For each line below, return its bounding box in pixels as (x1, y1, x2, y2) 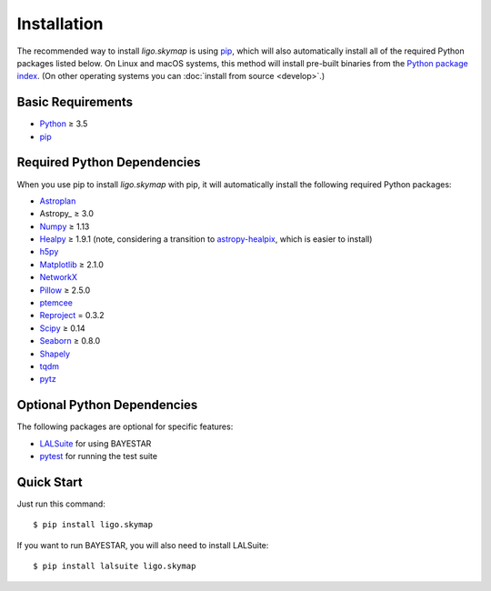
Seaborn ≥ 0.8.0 (39, 336, 101, 346)
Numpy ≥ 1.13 (39, 221, 90, 232)
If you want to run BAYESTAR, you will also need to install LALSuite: (16, 539, 269, 550)
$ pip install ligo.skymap (33, 519, 154, 530)
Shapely (39, 348, 71, 359)
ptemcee (39, 297, 73, 308)
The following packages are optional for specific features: (16, 421, 234, 432)
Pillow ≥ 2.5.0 (39, 285, 91, 295)
